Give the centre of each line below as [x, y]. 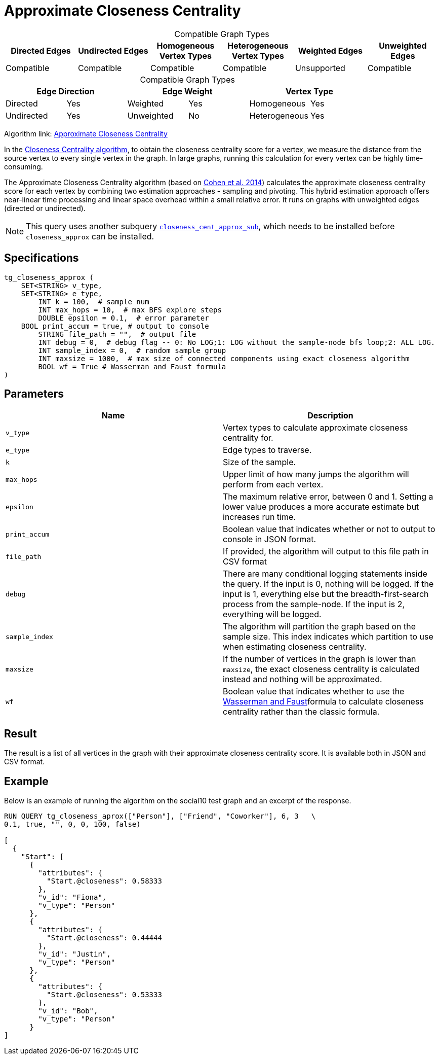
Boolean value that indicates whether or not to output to [329, 529]
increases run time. [259, 517]
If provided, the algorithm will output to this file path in [326, 552]
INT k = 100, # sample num [94, 302]
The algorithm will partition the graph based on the [320, 627]
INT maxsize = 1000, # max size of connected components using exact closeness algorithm [224, 358]
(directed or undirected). [45, 208]
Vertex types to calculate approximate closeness [315, 428]
